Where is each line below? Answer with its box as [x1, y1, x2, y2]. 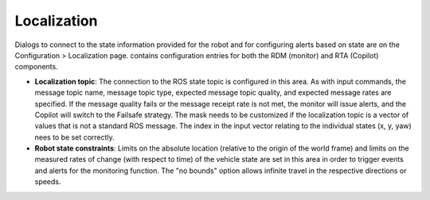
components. [14, 62, 59, 72]
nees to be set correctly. [34, 132, 115, 142]
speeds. [34, 177, 61, 186]
